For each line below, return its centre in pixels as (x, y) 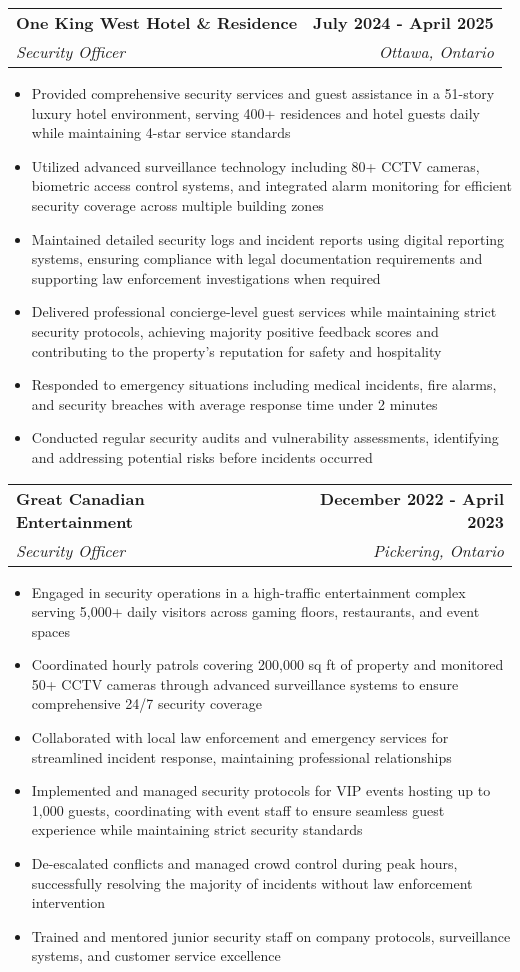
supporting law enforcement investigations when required (206, 277)
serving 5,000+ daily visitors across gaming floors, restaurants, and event (255, 611)
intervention (68, 902)
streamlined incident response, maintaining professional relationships (241, 756)
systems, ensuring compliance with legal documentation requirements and (257, 258)
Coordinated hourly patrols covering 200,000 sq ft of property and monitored (267, 664)
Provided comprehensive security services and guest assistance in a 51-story (263, 93)
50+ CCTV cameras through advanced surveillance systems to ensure (245, 683)
